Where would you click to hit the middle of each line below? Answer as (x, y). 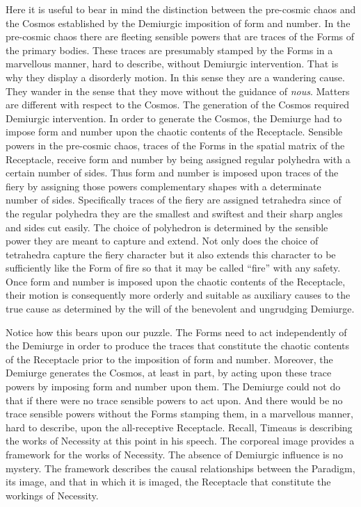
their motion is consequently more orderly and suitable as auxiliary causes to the (178, 295)
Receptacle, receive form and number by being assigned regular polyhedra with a (178, 159)
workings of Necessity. (52, 495)
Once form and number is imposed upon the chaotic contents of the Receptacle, (176, 281)
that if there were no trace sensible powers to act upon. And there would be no (174, 400)
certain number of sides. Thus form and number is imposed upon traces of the (172, 173)
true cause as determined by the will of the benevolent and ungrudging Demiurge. (180, 309)
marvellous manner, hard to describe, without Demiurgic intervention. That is (172, 64)
